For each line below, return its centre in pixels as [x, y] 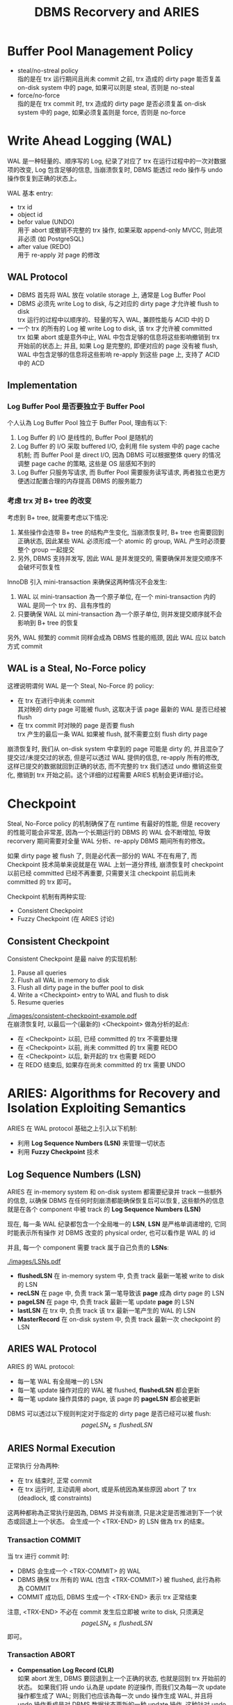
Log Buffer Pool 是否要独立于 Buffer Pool [76, 406]
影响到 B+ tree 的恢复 [48, 623]
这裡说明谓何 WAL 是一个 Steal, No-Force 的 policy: [81, 686]
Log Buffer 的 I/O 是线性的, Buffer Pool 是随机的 [85, 438]
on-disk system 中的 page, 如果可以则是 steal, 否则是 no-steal [106, 87]
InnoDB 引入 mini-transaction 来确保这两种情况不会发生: [87, 582]
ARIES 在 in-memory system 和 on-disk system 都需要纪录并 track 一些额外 [115, 1192]
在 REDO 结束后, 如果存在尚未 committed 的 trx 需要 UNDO [101, 1065]
